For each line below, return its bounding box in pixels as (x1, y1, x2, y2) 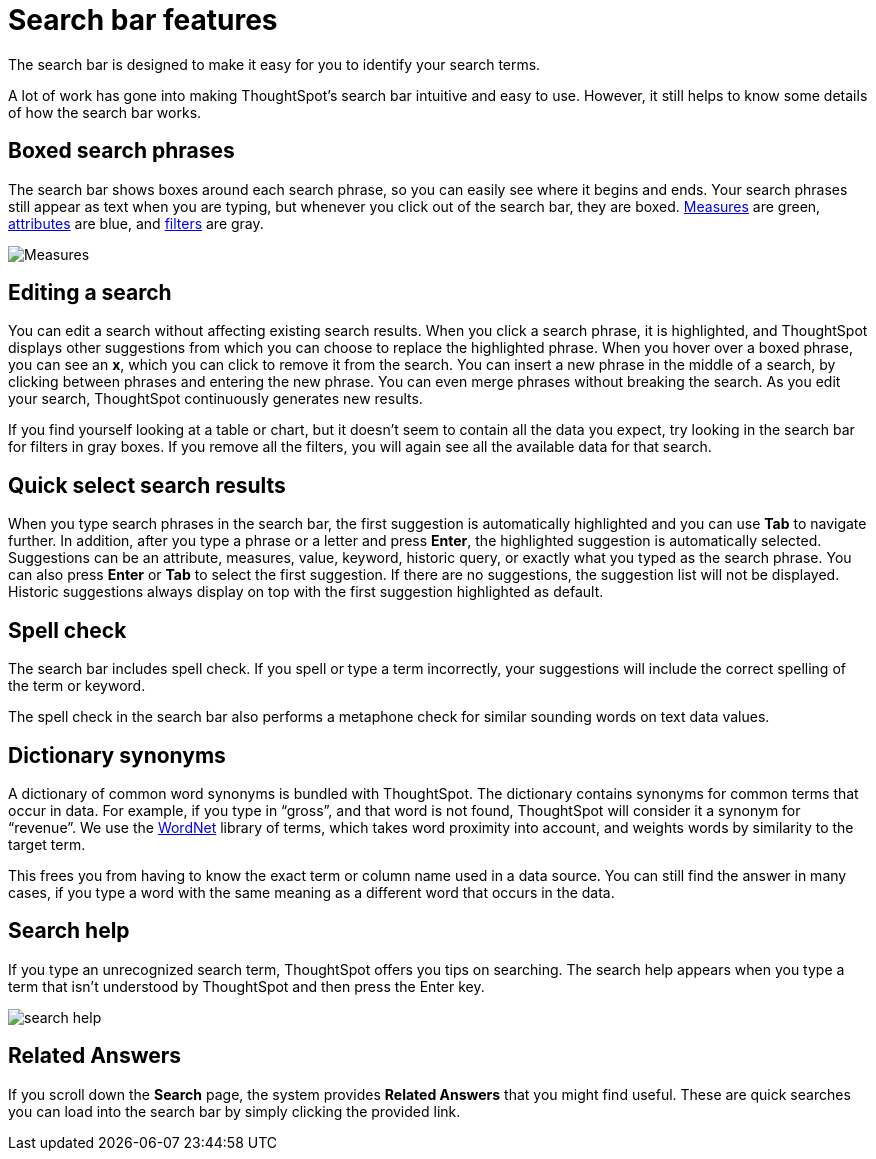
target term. (8, 835, 86, 853)
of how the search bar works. (8, 103, 202, 121)
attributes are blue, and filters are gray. (8, 214, 264, 232)
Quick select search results (8, 472, 286, 498)
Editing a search (8, 280, 172, 306)
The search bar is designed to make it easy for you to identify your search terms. (8, 55, 541, 73)
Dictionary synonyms (8, 742, 226, 768)
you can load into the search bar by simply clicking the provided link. (8, 1102, 461, 1120)
